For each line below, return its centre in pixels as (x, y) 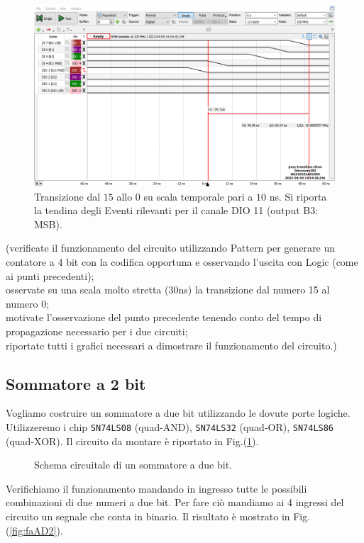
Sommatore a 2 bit (76, 383)
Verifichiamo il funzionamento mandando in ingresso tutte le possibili (156, 488)
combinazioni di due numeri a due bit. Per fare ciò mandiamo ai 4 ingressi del (175, 502)
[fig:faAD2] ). (36, 530)
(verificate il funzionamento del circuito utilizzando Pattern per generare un (171, 248)
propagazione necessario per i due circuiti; (97, 331)
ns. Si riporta (298, 196)
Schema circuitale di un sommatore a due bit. (133, 465)
